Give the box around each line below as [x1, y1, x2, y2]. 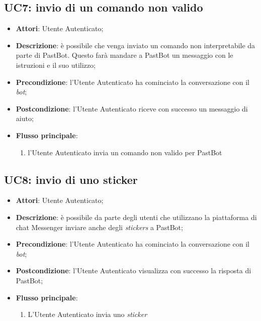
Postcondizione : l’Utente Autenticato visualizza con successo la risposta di [16, 265, 251, 276]
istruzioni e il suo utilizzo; [16, 59, 96, 70]
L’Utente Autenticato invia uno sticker [28, 309, 147, 319]
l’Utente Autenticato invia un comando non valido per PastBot [28, 147, 222, 157]
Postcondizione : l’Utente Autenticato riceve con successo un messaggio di [16, 103, 248, 114]
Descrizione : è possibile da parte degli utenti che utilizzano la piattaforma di [16, 211, 257, 222]
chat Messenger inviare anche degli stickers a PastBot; [16, 222, 183, 232]
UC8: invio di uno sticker [4, 171, 138, 187]
